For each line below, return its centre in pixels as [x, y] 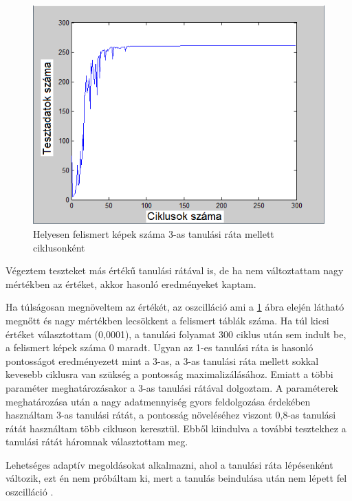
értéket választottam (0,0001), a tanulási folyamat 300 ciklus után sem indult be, [176, 334]
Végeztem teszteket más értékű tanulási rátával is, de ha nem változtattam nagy [175, 270]
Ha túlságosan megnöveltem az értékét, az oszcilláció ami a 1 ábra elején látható [175, 307]
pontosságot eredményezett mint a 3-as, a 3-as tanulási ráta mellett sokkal [162, 360]
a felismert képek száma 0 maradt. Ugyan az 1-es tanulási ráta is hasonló [159, 347]
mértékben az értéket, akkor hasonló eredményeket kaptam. [131, 283]
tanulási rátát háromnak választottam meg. [97, 442]
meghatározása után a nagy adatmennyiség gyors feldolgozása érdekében [158, 401]
